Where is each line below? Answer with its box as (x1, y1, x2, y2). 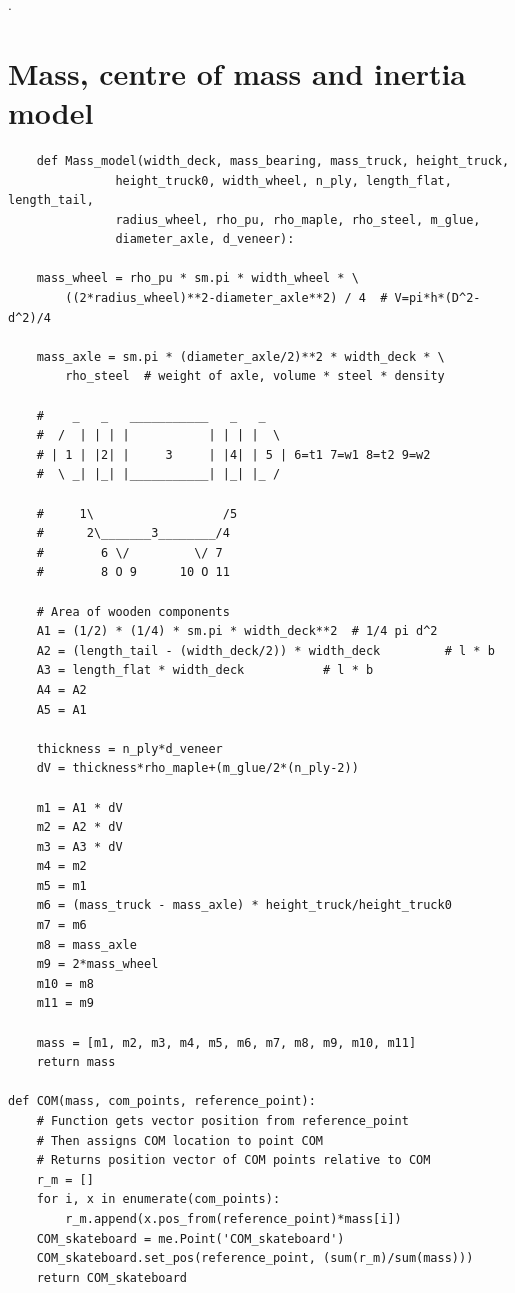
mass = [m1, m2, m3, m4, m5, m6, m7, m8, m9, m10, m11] (36, 1035, 417, 1050)
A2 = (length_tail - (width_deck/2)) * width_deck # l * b (36, 643, 495, 658)
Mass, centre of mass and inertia (8, 52, 467, 93)
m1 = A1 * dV (36, 800, 123, 815)
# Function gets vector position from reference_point (36, 1114, 409, 1128)
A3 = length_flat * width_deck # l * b (36, 663, 374, 678)
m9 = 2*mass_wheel (36, 957, 159, 972)
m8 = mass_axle (36, 937, 137, 952)
